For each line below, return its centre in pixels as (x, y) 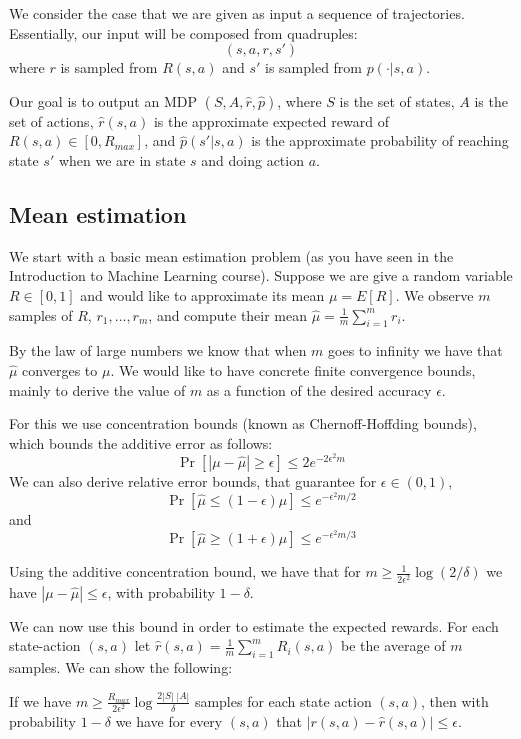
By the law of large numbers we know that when (158, 350)
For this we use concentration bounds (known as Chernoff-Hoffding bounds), (243, 423)
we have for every (169, 720)
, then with (455, 700)
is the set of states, (397, 100)
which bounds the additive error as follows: (141, 442)
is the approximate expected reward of (271, 120)
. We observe (434, 294)
